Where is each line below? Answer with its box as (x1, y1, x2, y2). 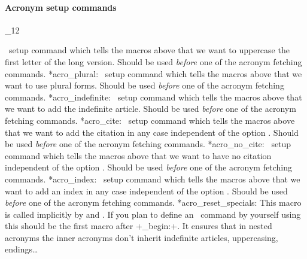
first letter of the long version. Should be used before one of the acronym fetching (5, 55, 302, 68)
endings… (5, 243, 38, 255)
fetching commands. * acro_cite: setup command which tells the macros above (5, 114, 295, 126)
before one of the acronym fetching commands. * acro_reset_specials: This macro (5, 196, 302, 209)
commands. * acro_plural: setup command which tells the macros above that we (5, 67, 302, 80)
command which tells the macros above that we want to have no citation (5, 149, 272, 162)
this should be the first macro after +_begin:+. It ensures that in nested (5, 220, 272, 232)
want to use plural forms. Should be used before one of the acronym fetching (5, 79, 284, 92)
